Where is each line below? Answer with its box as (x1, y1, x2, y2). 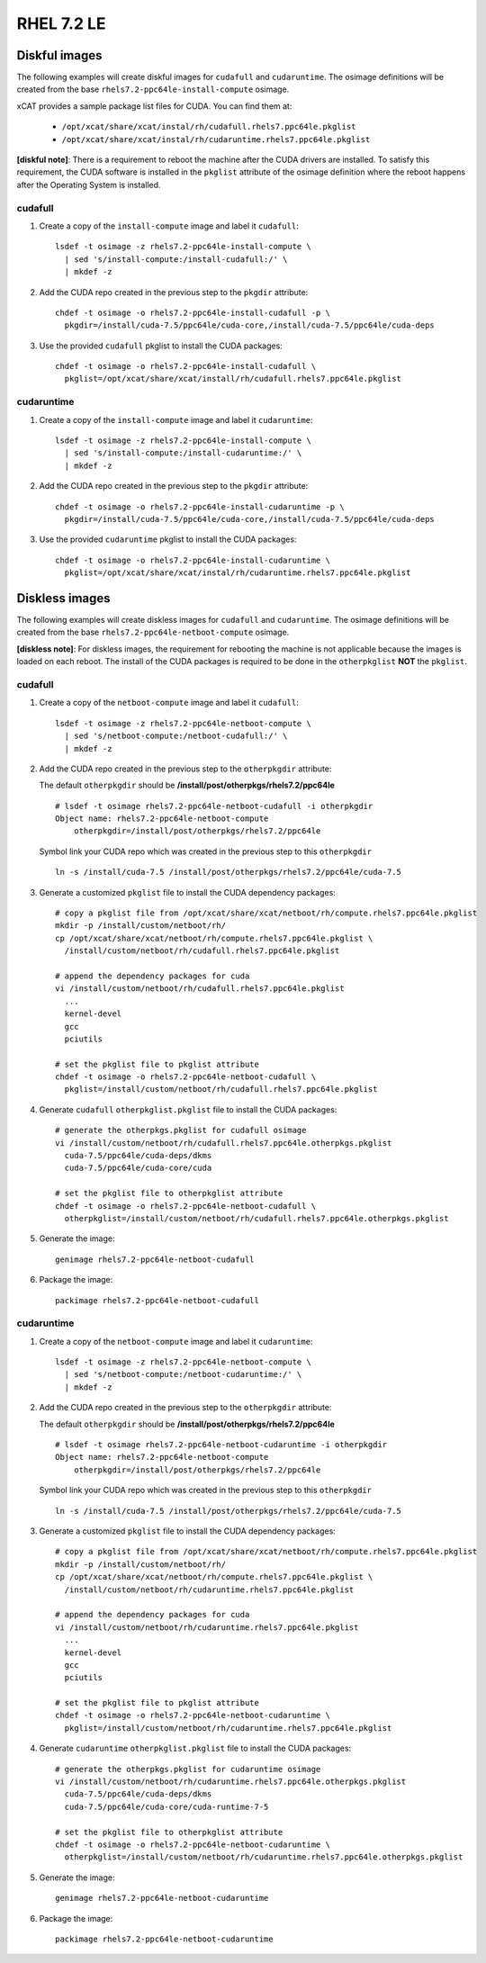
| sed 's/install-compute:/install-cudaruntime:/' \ (64, 448, 302, 458)
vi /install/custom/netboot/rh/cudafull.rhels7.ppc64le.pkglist (55, 984, 346, 994)
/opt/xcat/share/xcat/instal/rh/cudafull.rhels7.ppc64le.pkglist (61, 122, 356, 132)
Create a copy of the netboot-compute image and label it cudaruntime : (39, 1336, 313, 1346)
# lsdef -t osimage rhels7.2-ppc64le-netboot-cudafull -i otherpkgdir (55, 801, 373, 811)
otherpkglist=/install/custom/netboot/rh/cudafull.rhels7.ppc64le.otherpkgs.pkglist (64, 1213, 449, 1223)
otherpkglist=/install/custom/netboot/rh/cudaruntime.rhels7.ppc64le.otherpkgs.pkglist (64, 1852, 463, 1862)
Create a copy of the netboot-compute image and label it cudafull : (39, 698, 299, 708)
